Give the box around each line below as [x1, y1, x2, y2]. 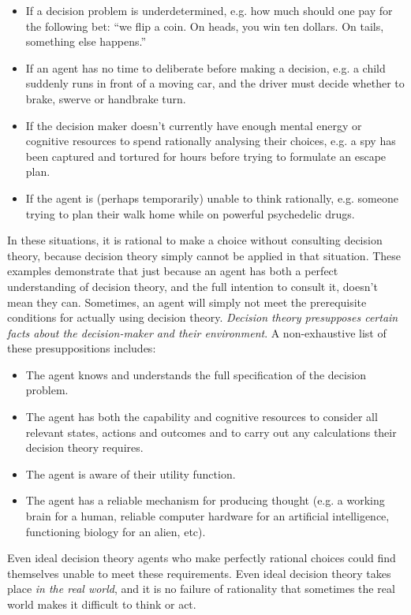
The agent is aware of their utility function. [25, 465, 236, 482]
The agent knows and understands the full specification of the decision [25, 366, 367, 382]
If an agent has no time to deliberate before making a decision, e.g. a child [25, 59, 386, 76]
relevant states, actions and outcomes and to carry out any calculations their [25, 423, 397, 440]
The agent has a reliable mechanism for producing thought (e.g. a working [25, 492, 385, 509]
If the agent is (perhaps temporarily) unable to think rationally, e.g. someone [25, 189, 398, 206]
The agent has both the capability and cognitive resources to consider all [25, 408, 378, 425]
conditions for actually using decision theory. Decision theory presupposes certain [7, 309, 398, 326]
